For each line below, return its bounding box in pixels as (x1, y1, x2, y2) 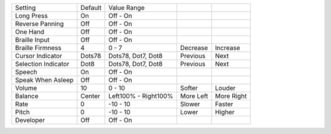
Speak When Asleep (15, 76, 74, 84)
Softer (180, 84, 199, 92)
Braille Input (15, 35, 50, 44)
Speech (15, 68, 38, 76)
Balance (15, 92, 39, 100)
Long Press (15, 12, 48, 20)
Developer (15, 116, 45, 124)
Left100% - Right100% (108, 92, 173, 100)
